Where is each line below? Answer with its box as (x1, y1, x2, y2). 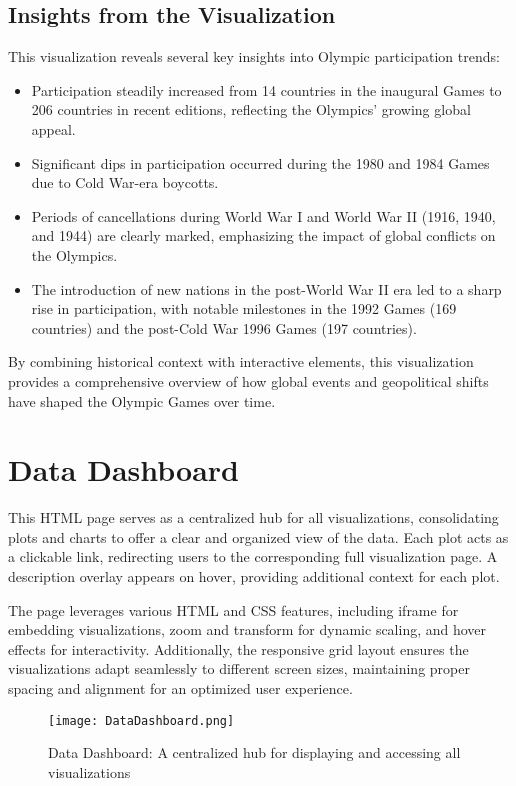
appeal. (31, 118, 76, 139)
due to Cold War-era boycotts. (31, 172, 219, 193)
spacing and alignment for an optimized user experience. (8, 677, 353, 698)
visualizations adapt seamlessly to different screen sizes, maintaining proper (8, 658, 470, 679)
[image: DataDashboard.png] (48, 713, 235, 728)
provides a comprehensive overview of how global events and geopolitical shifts (8, 370, 489, 391)
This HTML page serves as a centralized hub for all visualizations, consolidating (8, 507, 499, 528)
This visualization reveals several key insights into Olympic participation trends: (8, 46, 500, 67)
